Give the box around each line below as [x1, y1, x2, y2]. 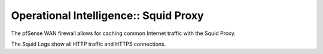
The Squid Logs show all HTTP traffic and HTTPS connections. [11, 40, 166, 47]
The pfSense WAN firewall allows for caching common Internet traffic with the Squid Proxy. [11, 30, 236, 37]
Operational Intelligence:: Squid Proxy [11, 9, 204, 22]
